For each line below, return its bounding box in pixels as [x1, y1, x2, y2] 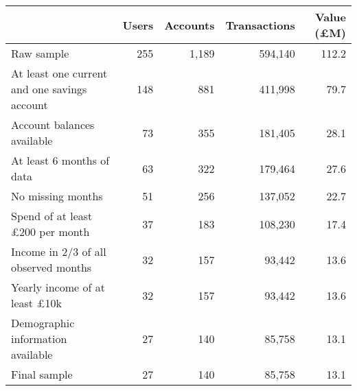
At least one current [11, 65, 108, 81]
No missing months [11, 188, 103, 204]
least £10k [11, 295, 62, 311]
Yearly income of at [11, 279, 105, 295]
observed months [11, 259, 92, 275]
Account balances [11, 117, 95, 132]
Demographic [11, 315, 75, 331]
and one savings [11, 81, 87, 97]
